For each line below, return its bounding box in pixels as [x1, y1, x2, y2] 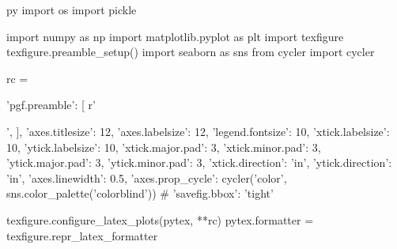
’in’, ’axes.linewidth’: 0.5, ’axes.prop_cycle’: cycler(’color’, [6, 169, 287, 186]
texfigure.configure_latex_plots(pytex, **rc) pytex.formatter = [6, 211, 314, 228]
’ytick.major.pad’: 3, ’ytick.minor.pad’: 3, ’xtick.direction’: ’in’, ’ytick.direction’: [6, 154, 392, 171]
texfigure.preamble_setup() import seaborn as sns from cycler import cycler [6, 43, 375, 60]
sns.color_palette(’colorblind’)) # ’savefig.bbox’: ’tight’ [6, 185, 274, 202]
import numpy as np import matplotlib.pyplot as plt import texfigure [6, 28, 344, 44]
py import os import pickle [6, 2, 137, 17]
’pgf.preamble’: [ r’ [6, 96, 96, 113]
